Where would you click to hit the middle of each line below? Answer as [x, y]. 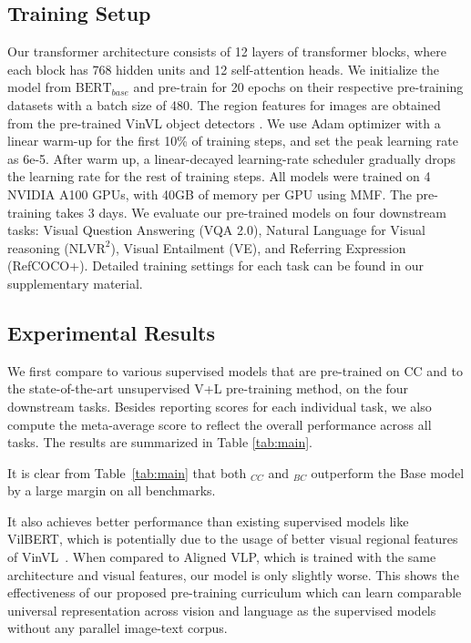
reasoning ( [38, 247]
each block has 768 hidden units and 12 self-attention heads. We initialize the [223, 69]
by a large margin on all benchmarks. [112, 490]
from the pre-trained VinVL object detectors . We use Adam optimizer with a [224, 122]
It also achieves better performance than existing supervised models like [208, 521]
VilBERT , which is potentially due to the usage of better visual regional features [233, 539]
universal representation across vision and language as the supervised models [222, 610]
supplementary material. [75, 283]
